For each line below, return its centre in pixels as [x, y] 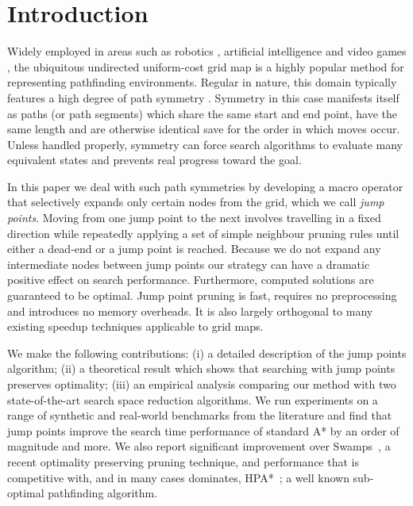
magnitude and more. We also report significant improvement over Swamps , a [199, 446]
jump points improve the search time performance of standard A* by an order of [203, 430]
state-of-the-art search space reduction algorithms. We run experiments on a [193, 399]
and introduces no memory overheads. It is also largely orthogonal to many [190, 310]
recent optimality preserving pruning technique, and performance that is [183, 461]
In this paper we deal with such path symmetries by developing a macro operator [205, 186]
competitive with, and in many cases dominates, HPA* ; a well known [178, 477]
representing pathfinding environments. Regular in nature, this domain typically [202, 82]
